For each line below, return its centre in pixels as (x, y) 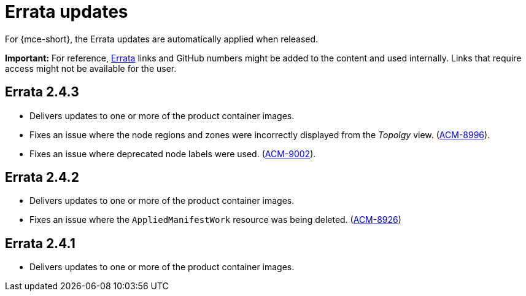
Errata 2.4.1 (40, 243)
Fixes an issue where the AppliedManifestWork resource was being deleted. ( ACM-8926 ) (215, 220)
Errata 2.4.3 (42, 92)
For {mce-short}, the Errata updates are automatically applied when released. (162, 39)
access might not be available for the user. (91, 68)
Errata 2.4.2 (42, 177)
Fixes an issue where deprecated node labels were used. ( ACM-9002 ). (173, 154)
